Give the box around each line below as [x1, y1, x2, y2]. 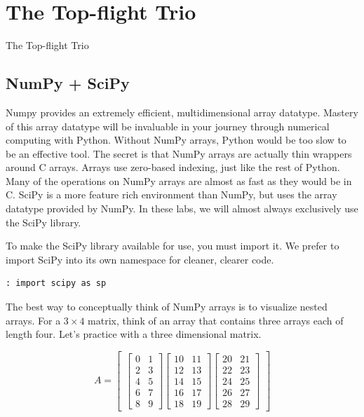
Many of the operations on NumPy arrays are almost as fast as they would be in [6, 173, 352, 188]
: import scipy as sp [6, 278, 107, 289]
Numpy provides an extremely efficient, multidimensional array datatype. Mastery [6, 104, 358, 119]
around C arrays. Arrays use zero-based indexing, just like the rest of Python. [6, 160, 340, 175]
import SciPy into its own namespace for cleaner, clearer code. [6, 252, 274, 266]
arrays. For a [6, 313, 61, 327]
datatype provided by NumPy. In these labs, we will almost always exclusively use [6, 201, 358, 216]
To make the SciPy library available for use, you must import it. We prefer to [6, 238, 339, 253]
